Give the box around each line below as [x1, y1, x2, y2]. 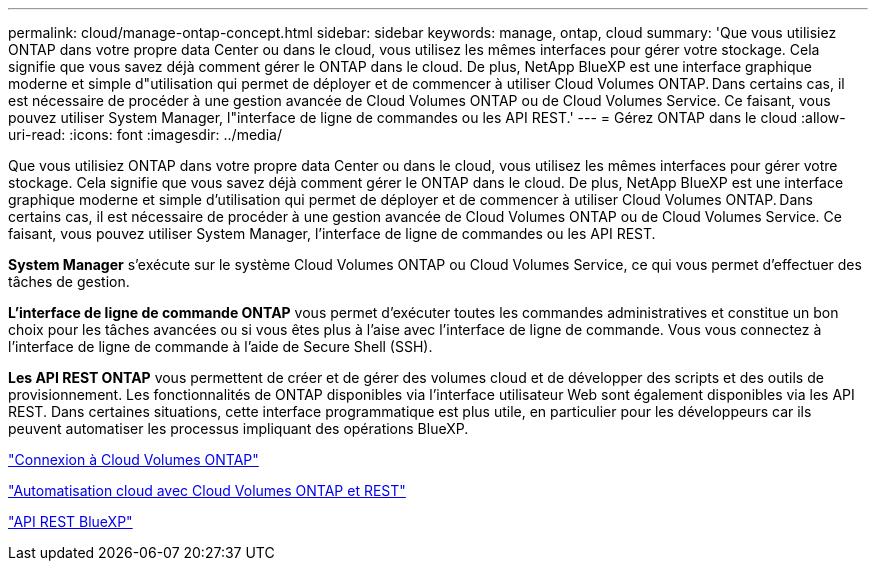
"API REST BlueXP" [8, 513, 133, 530]
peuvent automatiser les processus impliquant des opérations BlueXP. [8, 420, 469, 437]
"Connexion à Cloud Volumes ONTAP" [8, 451, 259, 468]
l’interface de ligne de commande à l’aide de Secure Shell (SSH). [8, 338, 433, 355]
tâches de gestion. [8, 273, 130, 290]
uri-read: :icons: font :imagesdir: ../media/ [8, 126, 282, 143]
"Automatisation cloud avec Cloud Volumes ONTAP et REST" [8, 482, 406, 499]
